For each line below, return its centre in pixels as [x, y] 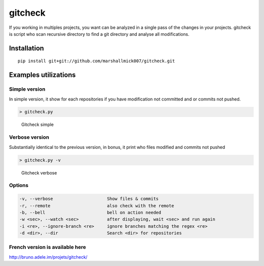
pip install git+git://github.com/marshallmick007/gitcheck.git [97, 61]
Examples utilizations [42, 75]
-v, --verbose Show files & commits [89, 199]
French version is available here [48, 247]
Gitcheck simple [37, 124]
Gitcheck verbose [39, 173]
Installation [26, 48]
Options [19, 185]
